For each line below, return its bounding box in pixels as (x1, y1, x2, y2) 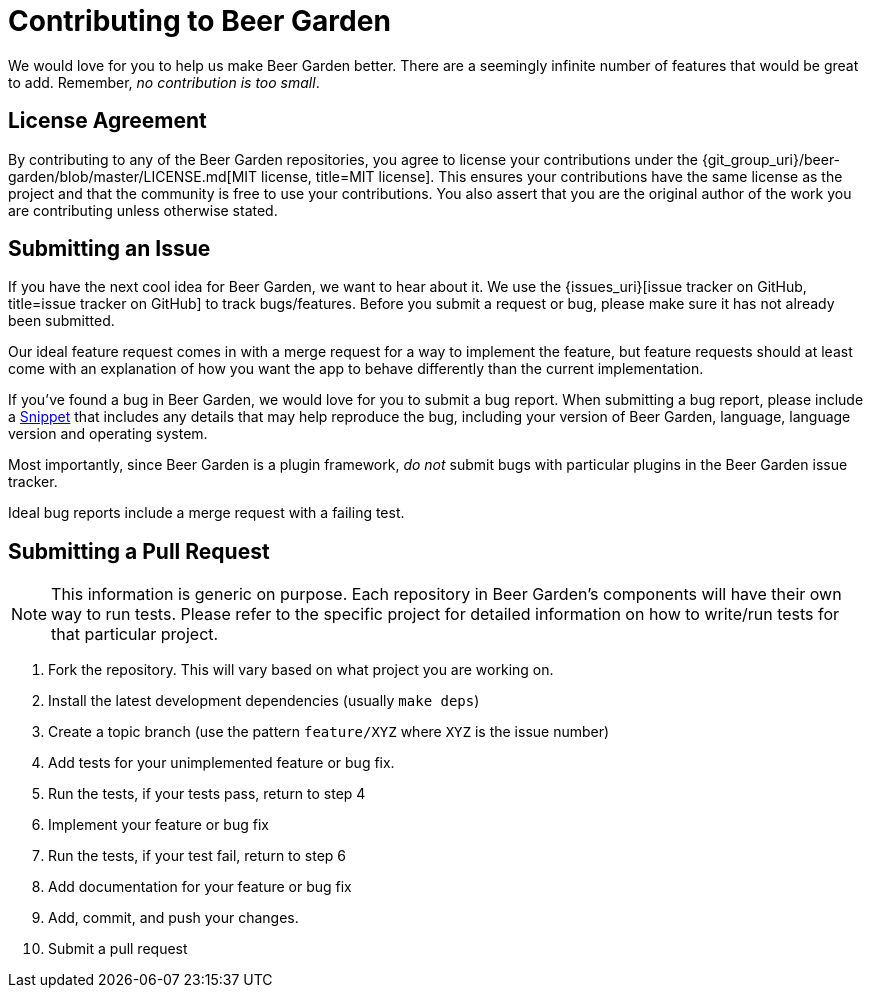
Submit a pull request (48, 940, 188, 958)
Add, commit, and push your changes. (48, 909, 299, 927)
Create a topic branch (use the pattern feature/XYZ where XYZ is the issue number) (48, 723, 610, 741)
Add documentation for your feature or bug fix (48, 878, 352, 896)
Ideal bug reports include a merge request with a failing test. (8, 504, 405, 522)
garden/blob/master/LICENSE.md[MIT (8, 167, 258, 185)
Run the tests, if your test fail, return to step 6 (48, 847, 347, 865)
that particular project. (51, 624, 219, 645)
